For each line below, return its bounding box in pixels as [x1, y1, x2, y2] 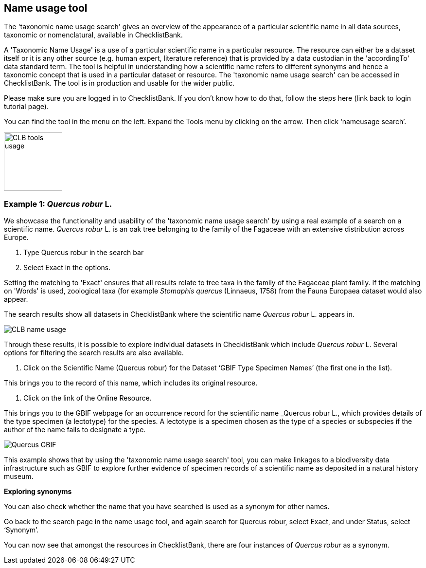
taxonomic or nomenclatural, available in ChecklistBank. [4, 31, 183, 39]
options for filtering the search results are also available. [4, 348, 184, 357]
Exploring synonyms [4, 487, 72, 496]
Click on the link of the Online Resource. [23, 394, 152, 403]
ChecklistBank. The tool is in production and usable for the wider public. [4, 79, 235, 88]
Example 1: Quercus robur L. [4, 199, 112, 209]
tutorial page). [4, 102, 49, 111]
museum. [4, 472, 34, 481]
